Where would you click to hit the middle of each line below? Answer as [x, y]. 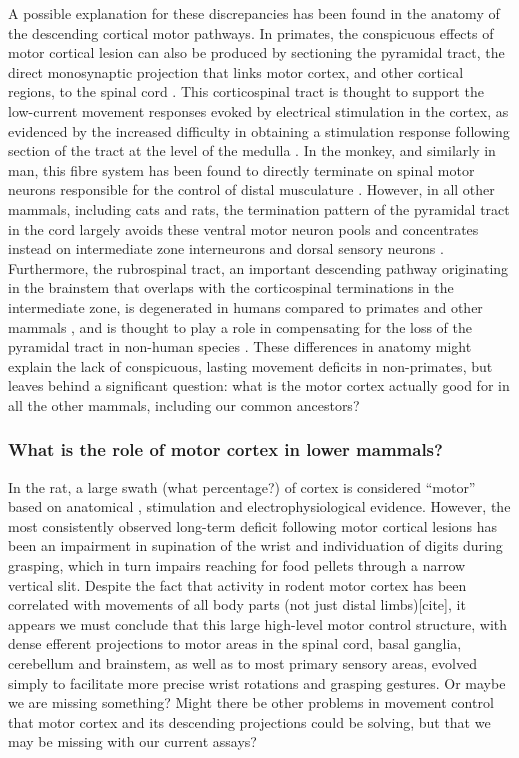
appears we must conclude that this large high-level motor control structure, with [258, 623]
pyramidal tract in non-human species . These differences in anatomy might [240, 346]
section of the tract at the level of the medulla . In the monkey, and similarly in [252, 150]
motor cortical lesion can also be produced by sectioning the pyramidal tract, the [256, 52]
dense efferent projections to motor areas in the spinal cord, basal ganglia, [235, 643]
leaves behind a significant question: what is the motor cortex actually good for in [259, 385]
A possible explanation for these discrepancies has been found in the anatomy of [254, 13]
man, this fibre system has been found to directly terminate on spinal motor [241, 169]
